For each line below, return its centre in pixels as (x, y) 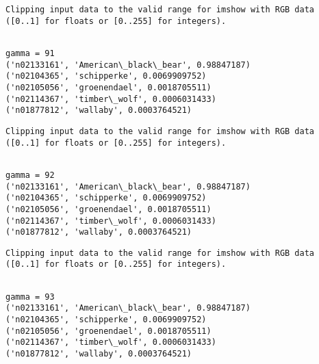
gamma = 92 (30, 175)
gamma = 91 (30, 53)
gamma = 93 (30, 297)
